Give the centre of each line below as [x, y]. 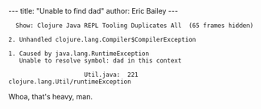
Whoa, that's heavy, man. [51, 97]
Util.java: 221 [111, 75]
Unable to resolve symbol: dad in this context [100, 61]
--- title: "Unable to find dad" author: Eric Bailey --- [93, 11]
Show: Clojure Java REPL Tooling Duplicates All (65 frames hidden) [135, 26]
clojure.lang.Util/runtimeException [70, 82]
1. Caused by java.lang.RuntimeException [79, 54]
